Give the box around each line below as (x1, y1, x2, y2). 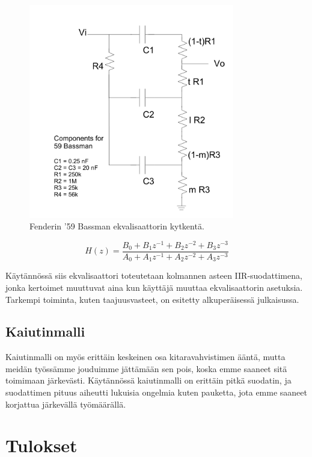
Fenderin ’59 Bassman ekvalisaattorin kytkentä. (29, 220, 204, 232)
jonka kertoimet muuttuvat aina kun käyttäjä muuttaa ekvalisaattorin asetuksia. (5, 281, 303, 293)
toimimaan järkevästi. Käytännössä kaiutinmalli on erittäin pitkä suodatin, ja (5, 374, 292, 387)
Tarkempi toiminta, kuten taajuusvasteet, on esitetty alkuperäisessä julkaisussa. (5, 293, 299, 305)
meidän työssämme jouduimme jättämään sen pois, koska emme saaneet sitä (5, 362, 287, 375)
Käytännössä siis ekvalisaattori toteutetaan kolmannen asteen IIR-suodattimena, (5, 269, 302, 282)
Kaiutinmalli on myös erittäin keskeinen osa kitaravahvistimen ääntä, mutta (5, 350, 286, 363)
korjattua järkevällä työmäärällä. (5, 397, 126, 410)
